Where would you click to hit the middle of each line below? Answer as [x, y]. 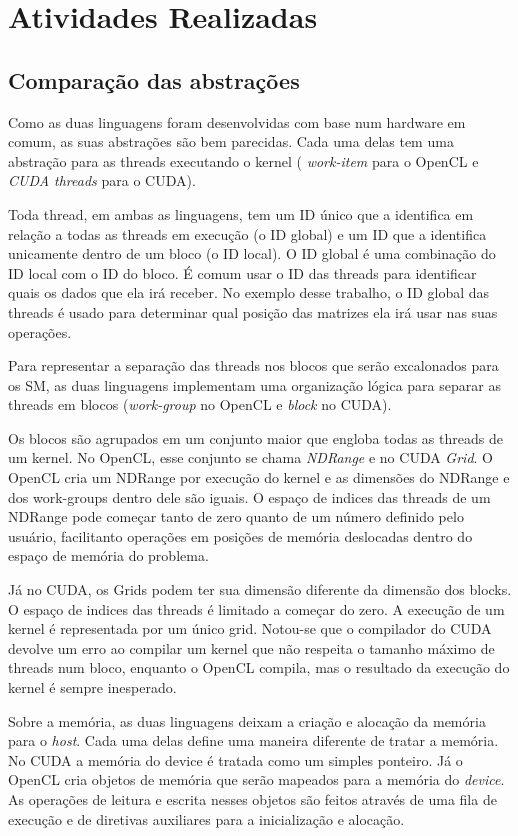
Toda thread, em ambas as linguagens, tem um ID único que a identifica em [241, 213]
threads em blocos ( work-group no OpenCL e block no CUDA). [200, 404]
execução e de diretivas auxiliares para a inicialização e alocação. [206, 818]
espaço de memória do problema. [108, 555]
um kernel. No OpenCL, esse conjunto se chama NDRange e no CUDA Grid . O [251, 457]
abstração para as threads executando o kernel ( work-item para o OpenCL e [243, 160]
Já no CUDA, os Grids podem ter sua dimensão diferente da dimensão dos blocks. [260, 589]
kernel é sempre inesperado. [92, 687]
